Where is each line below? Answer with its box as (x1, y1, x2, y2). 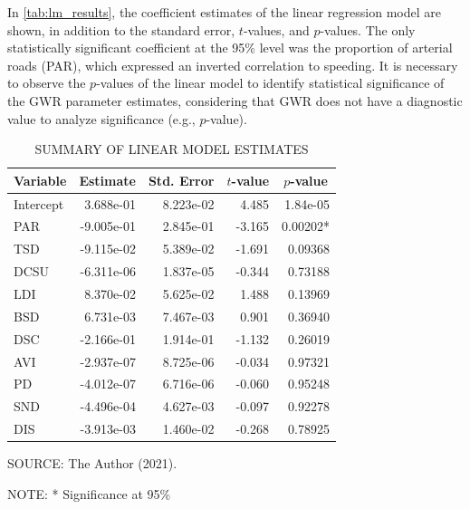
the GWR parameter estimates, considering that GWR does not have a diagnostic (7, 91, 463, 110)
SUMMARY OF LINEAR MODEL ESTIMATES (34, 139, 309, 158)
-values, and (243, 20, 310, 39)
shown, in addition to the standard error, (7, 20, 235, 39)
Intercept (14, 194, 64, 213)
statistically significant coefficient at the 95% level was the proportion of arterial (7, 38, 453, 57)
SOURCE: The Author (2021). (7, 454, 177, 473)
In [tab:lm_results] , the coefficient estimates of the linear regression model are (7, 3, 441, 21)
